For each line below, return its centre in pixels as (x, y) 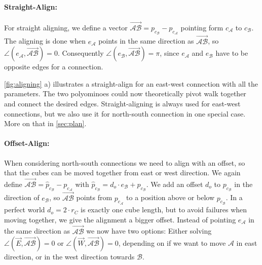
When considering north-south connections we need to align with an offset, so (125, 162)
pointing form (202, 28)
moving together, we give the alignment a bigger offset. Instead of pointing (120, 219)
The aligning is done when (45, 41)
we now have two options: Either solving (149, 231)
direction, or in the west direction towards (69, 257)
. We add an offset (175, 184)
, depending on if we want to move (172, 243)
